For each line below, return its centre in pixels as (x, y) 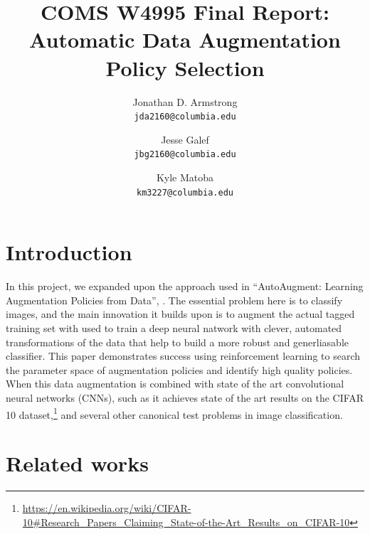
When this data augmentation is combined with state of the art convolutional (175, 384)
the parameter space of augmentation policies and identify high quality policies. (179, 369)
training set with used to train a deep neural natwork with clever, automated (174, 327)
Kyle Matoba (185, 177)
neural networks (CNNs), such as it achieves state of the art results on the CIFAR (185, 397)
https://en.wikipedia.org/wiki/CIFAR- (107, 507)
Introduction (69, 252)
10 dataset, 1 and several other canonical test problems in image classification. (174, 413)
